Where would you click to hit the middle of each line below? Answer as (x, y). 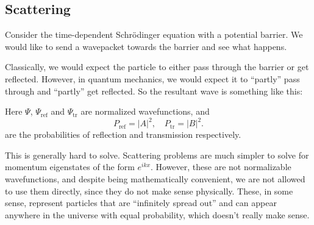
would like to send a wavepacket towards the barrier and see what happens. (146, 46)
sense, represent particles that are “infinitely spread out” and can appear (141, 203)
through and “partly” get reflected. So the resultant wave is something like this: (154, 91)
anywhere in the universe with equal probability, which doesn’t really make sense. (157, 214)
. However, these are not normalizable (221, 167)
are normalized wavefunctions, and (145, 111)
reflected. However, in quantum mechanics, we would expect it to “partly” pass (152, 78)
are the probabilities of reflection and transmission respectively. (123, 134)
